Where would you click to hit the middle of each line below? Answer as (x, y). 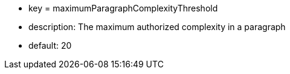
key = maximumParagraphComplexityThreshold (123, 8)
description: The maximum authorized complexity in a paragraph (157, 27)
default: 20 (50, 45)
